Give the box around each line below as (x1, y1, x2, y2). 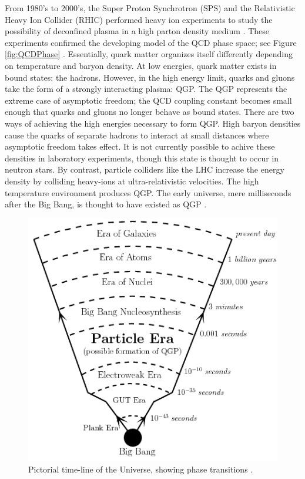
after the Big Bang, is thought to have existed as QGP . (5, 198, 207, 210)
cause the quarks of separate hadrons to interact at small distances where (5, 128, 269, 141)
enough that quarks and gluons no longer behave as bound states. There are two (5, 105, 294, 118)
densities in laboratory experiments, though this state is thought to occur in (5, 151, 279, 164)
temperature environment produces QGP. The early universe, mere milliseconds (5, 186, 291, 199)
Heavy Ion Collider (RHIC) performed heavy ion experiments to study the (5, 13, 273, 25)
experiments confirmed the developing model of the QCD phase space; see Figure (5, 36, 297, 48)
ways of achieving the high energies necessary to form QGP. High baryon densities (5, 117, 301, 129)
